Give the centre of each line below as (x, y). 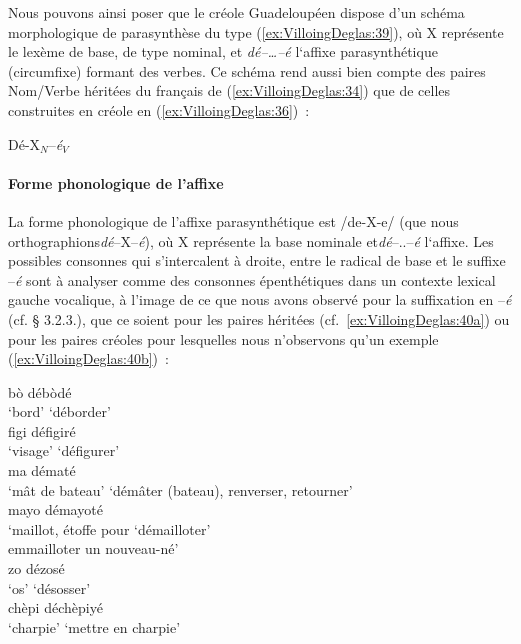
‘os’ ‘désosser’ (49, 587)
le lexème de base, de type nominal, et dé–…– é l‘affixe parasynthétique (223, 51)
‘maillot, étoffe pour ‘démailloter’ (109, 528)
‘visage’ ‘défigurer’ (64, 450)
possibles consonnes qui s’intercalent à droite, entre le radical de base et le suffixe (257, 260)
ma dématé (42, 470)
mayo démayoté (55, 509)
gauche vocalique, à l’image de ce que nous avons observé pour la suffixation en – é (260, 299)
